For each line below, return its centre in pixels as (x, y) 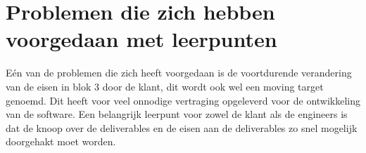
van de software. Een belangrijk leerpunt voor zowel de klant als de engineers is (177, 114)
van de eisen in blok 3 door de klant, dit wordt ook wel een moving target (165, 86)
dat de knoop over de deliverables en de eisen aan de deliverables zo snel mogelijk (182, 127)
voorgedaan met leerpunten (141, 39)
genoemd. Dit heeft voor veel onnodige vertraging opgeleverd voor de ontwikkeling (183, 100)
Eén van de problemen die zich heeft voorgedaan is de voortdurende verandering (179, 73)
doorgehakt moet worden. (61, 141)
